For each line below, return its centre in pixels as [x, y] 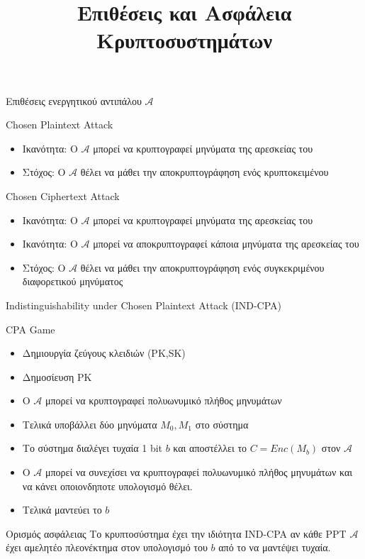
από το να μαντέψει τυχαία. [275, 547]
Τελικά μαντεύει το [62, 510]
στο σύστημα [222, 424]
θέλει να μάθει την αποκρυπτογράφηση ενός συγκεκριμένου [202, 267]
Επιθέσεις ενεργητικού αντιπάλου [74, 100]
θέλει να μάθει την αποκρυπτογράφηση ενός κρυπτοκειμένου [204, 172]
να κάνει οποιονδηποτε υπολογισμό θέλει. [107, 486]
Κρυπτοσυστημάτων [184, 40]
